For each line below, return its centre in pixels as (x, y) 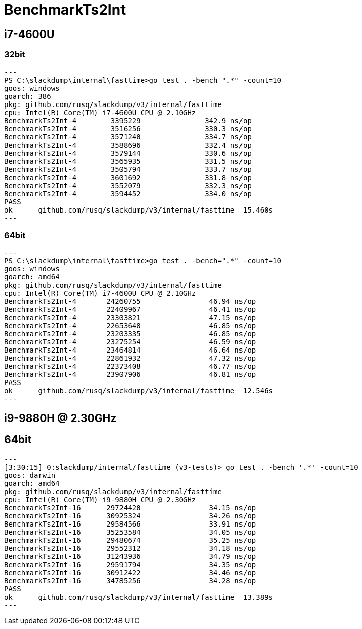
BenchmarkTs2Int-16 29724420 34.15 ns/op (130, 508)
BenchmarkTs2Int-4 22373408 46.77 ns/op (130, 366)
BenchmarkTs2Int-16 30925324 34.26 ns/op (130, 516)
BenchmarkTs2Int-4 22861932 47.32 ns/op (130, 358)
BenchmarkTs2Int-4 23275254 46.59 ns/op (130, 342)
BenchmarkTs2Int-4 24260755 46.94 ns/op (130, 302)
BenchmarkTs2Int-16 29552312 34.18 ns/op (130, 548)
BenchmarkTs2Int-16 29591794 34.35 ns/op (130, 564)
